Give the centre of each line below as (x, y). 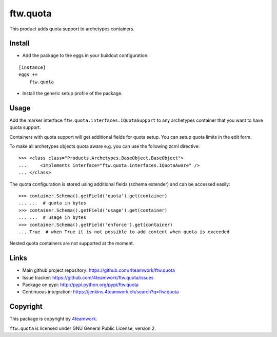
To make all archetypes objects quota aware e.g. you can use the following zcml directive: (105, 146)
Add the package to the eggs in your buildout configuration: (85, 55)
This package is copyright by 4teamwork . (53, 319)
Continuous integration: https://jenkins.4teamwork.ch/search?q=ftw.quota (101, 292)
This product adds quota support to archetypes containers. (72, 29)
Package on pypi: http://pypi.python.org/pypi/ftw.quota (80, 285)
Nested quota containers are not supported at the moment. (72, 244)
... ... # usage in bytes (53, 218)
